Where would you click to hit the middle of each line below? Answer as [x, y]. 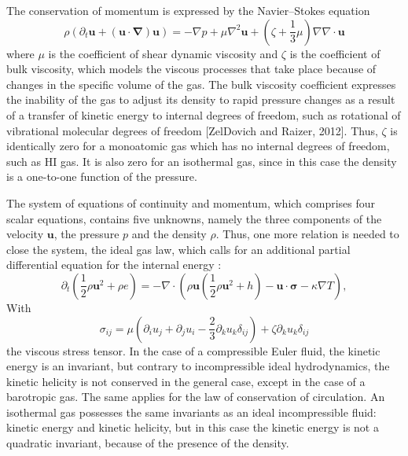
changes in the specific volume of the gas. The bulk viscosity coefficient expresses [201, 84]
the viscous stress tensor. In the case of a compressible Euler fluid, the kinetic [193, 350]
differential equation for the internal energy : [114, 265]
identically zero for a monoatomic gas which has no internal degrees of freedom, [198, 146]
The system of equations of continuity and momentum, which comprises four [191, 202]
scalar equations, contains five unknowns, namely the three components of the [194, 218]
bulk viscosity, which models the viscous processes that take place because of [191, 69]
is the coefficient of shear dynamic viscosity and [163, 53]
